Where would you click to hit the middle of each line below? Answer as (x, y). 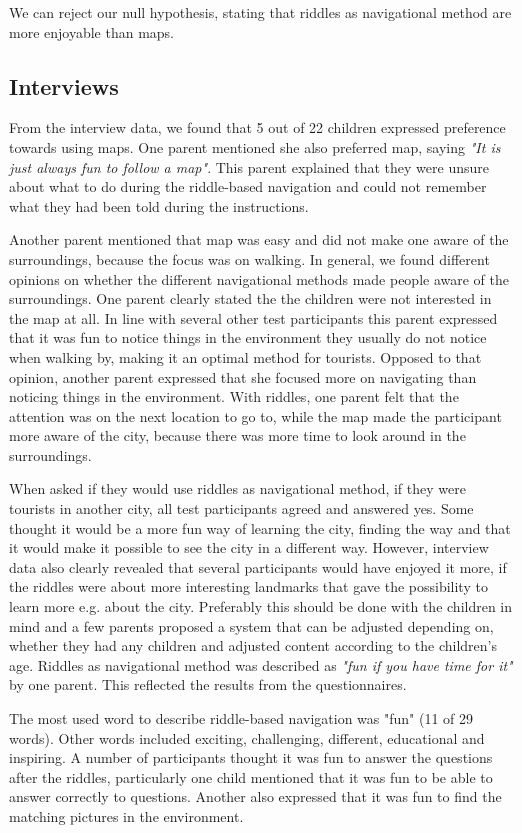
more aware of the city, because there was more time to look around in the (237, 435)
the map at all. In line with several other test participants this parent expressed (253, 317)
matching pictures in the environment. (126, 815)
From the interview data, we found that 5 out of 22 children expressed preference (257, 127)
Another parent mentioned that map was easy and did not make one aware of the (259, 239)
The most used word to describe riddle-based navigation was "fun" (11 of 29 (241, 718)
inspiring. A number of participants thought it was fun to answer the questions (251, 757)
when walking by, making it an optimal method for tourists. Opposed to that (245, 356)
